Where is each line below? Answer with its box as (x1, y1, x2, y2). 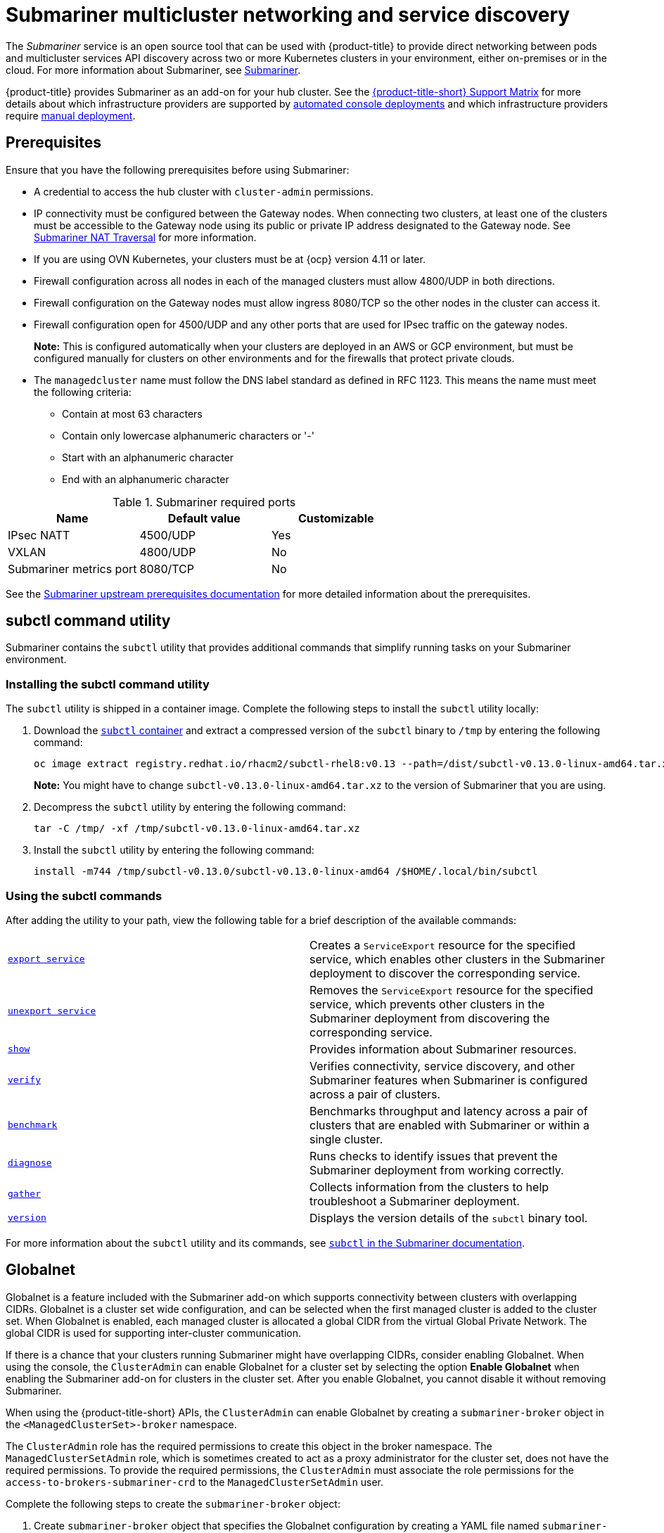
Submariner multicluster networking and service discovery (6, 3, 570, 27)
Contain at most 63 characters (62, 407, 203, 420)
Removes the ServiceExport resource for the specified (309, 982, 594, 997)
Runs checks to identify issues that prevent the (309, 1148, 558, 1163)
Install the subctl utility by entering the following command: (34, 844, 314, 857)
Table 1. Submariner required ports (113, 494, 296, 509)
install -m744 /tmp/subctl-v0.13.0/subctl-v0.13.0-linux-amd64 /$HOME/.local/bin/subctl (34, 866, 538, 878)
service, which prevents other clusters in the (309, 996, 545, 1011)
